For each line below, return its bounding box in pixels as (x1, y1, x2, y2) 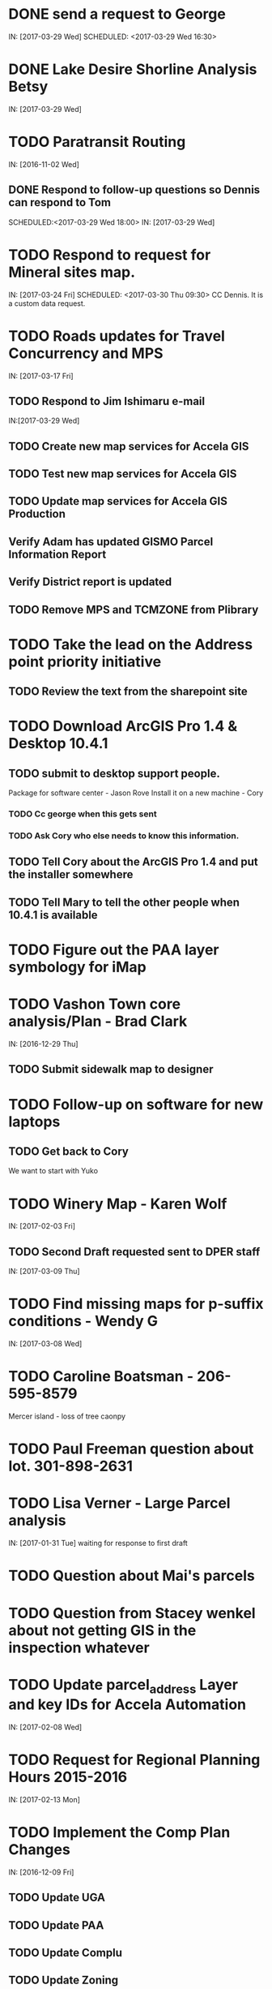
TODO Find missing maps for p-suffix (8, 1295, 264, 1313)
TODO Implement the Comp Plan (8, 1823, 231, 1842)
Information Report (8, 547, 107, 561)
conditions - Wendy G (8, 1312, 159, 1331)
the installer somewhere (8, 867, 134, 881)
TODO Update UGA (8, 1891, 106, 1905)
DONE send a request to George (8, 5, 227, 24)
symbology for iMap (8, 958, 147, 976)
